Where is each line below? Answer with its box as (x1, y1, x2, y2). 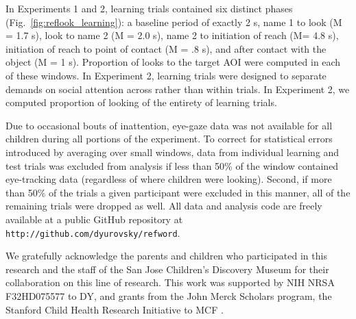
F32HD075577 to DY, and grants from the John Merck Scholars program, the (5, 288, 332, 303)
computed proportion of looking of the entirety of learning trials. (5, 95, 277, 110)
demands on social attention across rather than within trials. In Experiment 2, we (5, 81, 350, 96)
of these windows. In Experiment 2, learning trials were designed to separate (5, 68, 327, 82)
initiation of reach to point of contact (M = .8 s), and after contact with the (5, 41, 327, 55)
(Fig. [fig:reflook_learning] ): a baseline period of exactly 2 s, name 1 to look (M (5, 14, 342, 29)
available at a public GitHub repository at (5, 212, 183, 226)
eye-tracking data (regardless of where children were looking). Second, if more (5, 172, 332, 186)
